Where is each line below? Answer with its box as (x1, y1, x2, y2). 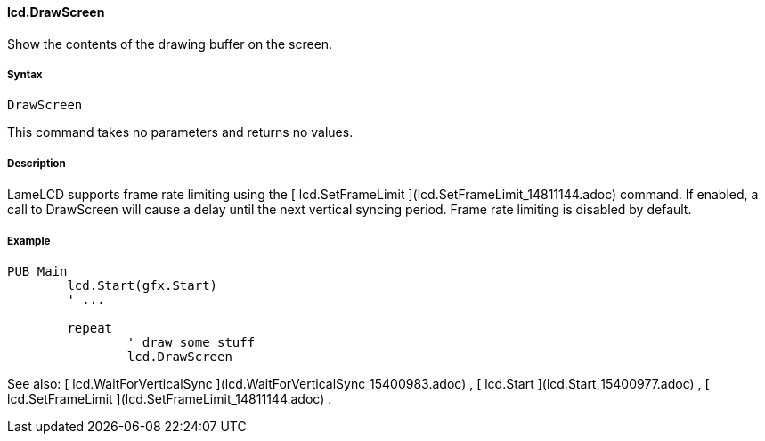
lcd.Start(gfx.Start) (67, 277, 218, 293)
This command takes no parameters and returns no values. (7, 124, 354, 140)
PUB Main (7, 263, 68, 278)
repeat (67, 320, 113, 335)
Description (7, 156, 66, 170)
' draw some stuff (126, 334, 256, 349)
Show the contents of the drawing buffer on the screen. (7, 36, 333, 52)
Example (7, 234, 51, 247)
